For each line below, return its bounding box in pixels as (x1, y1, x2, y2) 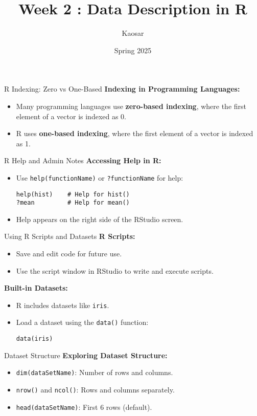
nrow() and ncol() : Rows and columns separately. (16, 384, 175, 395)
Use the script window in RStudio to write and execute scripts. (16, 265, 214, 276)
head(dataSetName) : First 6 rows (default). (16, 401, 152, 412)
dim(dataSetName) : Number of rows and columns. (16, 367, 173, 378)
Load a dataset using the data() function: (16, 317, 149, 327)
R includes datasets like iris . (16, 299, 109, 310)
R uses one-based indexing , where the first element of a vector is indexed (16, 128, 253, 139)
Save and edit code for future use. (16, 248, 122, 259)
